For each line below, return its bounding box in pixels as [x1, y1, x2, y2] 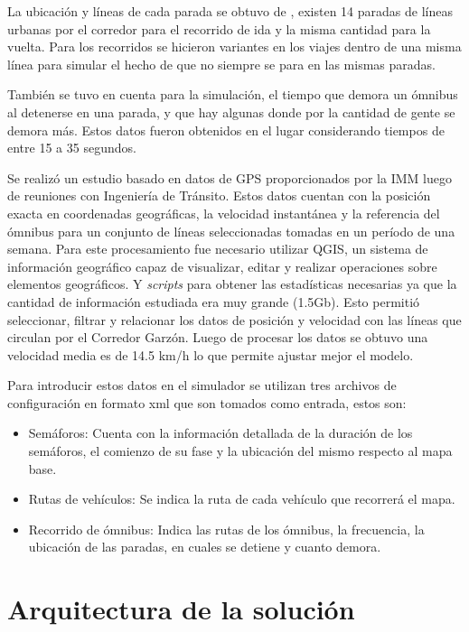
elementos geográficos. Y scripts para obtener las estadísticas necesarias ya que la [7, 274, 457, 293]
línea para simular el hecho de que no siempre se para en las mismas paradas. [7, 54, 436, 73]
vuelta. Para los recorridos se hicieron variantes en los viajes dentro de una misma [7, 37, 462, 56]
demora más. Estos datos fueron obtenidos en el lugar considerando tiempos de [7, 120, 445, 139]
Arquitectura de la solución [7, 590, 355, 627]
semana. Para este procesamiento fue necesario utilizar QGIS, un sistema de [7, 239, 428, 258]
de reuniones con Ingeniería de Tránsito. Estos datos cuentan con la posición [7, 186, 431, 205]
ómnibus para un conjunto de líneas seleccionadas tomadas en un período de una [7, 221, 455, 240]
